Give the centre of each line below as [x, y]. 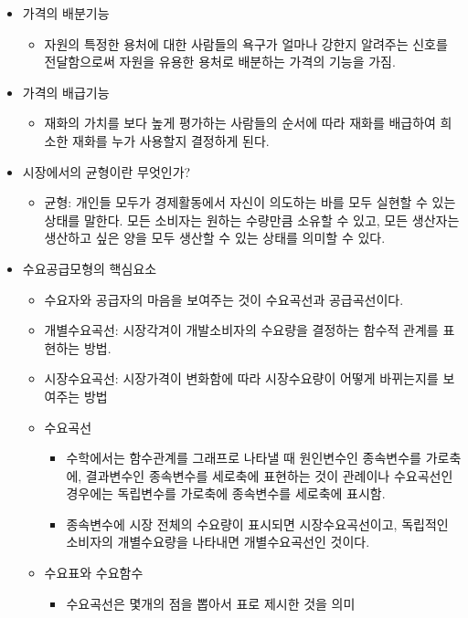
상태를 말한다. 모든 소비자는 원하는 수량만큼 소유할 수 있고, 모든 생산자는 [252, 220]
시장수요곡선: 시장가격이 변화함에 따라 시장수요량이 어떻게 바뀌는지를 [241, 378]
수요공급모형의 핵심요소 [90, 268]
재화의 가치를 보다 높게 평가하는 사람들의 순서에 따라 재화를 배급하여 [240, 123]
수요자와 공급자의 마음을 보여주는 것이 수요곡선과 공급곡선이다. [224, 299]
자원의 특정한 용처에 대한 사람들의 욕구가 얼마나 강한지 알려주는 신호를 [246, 43]
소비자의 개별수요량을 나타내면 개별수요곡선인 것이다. [218, 542]
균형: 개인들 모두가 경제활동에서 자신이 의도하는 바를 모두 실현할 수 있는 [250, 202]
